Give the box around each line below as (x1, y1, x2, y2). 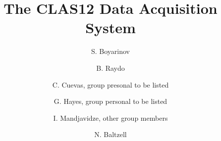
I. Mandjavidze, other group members (53, 112, 168, 123)
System (85, 17, 136, 38)
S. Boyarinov (91, 46, 130, 56)
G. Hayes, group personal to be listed (54, 96, 167, 106)
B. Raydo (96, 62, 125, 73)
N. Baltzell (94, 129, 127, 140)
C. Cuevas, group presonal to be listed (52, 79, 169, 90)
